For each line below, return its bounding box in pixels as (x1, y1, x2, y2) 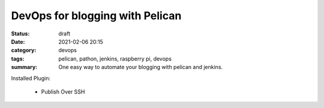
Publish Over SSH (41, 88, 85, 95)
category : (11, 47, 37, 54)
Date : (11, 38, 25, 45)
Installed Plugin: (11, 74, 51, 82)
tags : (11, 55, 25, 62)
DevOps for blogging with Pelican (11, 9, 182, 22)
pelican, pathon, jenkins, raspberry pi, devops (58, 55, 172, 62)
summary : (11, 64, 38, 71)
